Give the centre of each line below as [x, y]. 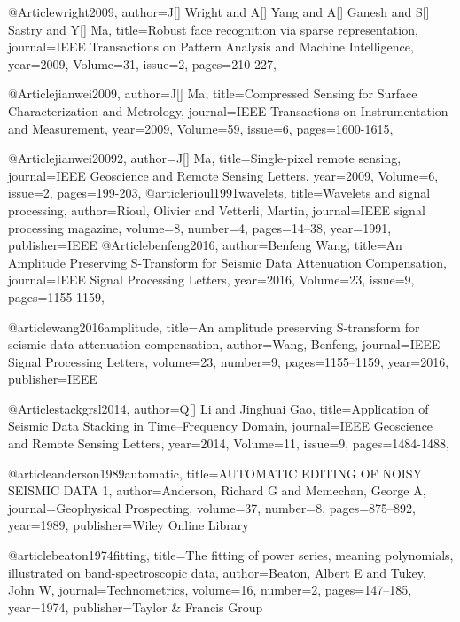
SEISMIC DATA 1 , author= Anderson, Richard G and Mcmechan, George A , [217, 490]
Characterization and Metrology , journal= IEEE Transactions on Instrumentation [228, 110]
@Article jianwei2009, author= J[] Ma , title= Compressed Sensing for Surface [213, 93]
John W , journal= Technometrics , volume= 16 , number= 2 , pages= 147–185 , [210, 590]
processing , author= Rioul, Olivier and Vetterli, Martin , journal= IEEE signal [217, 210]
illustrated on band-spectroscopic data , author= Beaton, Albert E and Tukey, [217, 572]
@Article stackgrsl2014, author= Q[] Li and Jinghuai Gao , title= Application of [218, 408]
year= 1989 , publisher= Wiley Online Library [129, 525]
